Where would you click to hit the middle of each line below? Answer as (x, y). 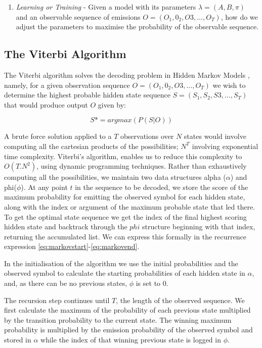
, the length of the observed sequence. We (180, 300)
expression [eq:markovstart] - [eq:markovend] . (72, 246)
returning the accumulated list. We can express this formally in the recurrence (125, 236)
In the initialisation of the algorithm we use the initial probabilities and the (121, 263)
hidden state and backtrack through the (66, 227)
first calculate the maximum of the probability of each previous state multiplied (127, 310)
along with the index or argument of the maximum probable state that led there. (130, 206)
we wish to (229, 85)
